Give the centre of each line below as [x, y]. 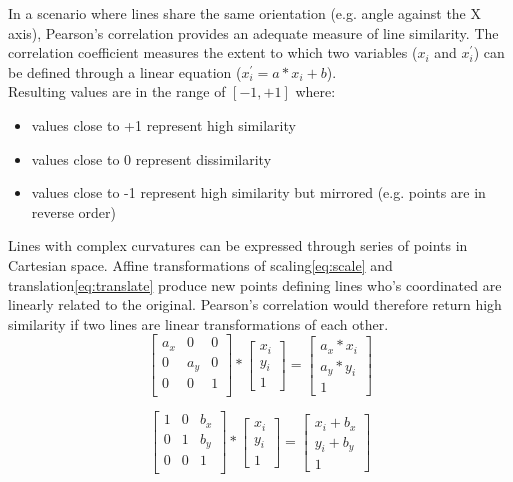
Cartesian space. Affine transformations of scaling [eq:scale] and [200, 264]
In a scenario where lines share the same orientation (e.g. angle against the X [244, 13]
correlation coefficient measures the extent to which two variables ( [213, 52]
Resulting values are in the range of [117, 91]
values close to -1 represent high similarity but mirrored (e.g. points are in [258, 192]
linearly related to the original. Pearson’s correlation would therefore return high [255, 304]
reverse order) [74, 211]
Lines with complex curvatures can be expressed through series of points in [238, 245]
